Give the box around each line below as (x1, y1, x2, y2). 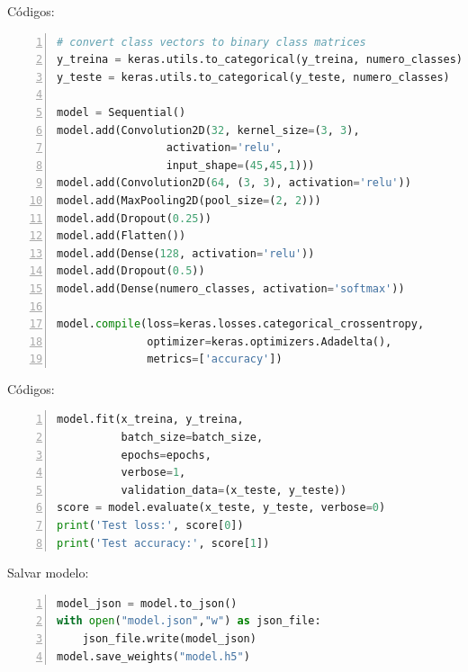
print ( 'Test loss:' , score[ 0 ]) (57, 519, 244, 533)
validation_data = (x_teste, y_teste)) (121, 483, 347, 497)
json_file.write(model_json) (82, 632, 256, 645)
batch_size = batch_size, (121, 431, 264, 444)
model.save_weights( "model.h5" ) (57, 650, 250, 663)
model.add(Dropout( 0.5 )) (57, 264, 205, 278)
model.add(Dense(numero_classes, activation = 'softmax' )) (57, 282, 405, 295)
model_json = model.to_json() (57, 596, 238, 610)
